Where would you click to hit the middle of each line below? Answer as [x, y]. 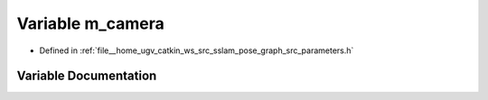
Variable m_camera [90, 23]
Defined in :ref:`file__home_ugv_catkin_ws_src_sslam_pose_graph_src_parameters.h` [197, 50]
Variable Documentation [87, 76]
